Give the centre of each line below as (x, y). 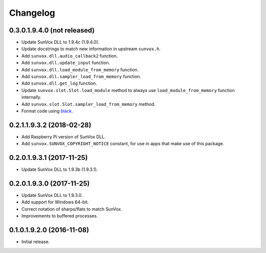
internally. (32, 97)
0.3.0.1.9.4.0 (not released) (52, 30)
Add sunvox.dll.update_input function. (66, 63)
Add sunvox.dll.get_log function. (59, 83)
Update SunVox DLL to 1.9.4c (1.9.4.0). (60, 42)
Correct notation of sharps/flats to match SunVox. (72, 209)
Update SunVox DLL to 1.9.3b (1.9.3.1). (60, 169)
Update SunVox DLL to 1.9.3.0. (52, 195)
